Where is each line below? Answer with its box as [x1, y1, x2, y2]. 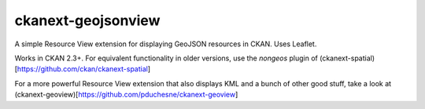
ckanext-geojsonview [14, 12, 161, 29]
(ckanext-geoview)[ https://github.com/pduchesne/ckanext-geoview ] [14, 90, 238, 100]
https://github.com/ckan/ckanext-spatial [17, 64, 149, 74]
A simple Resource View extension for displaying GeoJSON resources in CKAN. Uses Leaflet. [14, 39, 317, 49]
